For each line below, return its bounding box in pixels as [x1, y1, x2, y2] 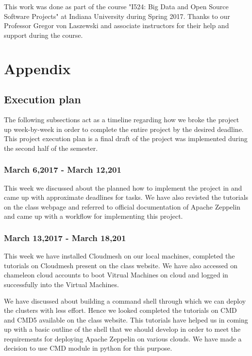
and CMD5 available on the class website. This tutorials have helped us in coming [4, 314, 248, 324]
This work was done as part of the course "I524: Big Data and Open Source [4, 1, 229, 11]
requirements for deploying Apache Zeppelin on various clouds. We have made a [4, 333, 242, 343]
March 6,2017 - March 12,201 [4, 163, 121, 176]
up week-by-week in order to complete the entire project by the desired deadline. [4, 124, 244, 134]
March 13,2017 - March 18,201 [4, 231, 126, 243]
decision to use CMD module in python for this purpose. [4, 343, 172, 353]
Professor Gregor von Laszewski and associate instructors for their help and [4, 20, 229, 31]
